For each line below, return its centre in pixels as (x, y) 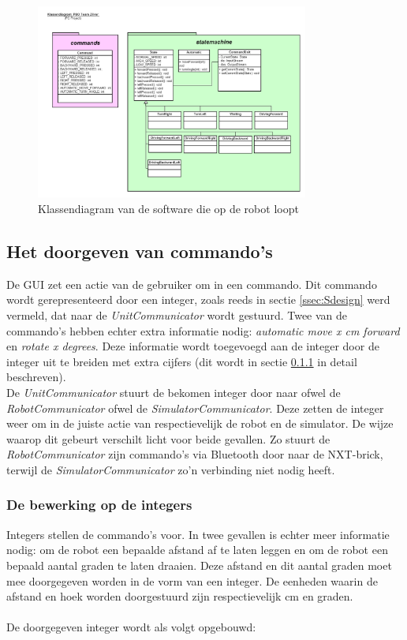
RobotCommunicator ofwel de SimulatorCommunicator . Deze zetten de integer (195, 408)
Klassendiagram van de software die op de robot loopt (168, 209)
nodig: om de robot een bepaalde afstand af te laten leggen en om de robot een (197, 550)
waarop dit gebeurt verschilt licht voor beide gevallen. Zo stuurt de (168, 438)
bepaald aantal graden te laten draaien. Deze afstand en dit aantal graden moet (199, 565)
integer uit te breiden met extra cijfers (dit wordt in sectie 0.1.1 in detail (182, 361)
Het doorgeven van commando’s (140, 251)
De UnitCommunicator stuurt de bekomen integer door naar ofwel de (174, 392)
